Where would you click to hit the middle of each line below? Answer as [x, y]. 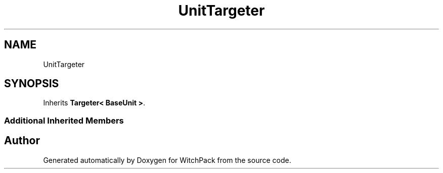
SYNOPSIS [32, 84]
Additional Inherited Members [64, 120]
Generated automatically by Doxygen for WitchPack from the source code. [167, 160]
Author [22, 141]
